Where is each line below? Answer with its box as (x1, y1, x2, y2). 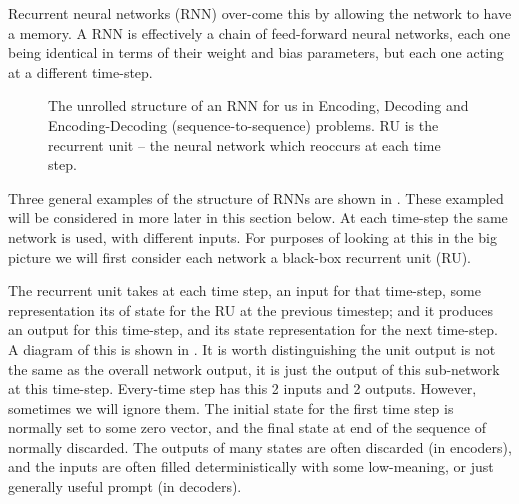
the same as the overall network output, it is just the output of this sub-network (8, 358, 500, 379)
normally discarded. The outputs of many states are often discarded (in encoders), (8, 436, 512, 457)
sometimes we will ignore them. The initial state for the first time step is (8, 397, 454, 418)
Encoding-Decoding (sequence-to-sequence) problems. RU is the (48, 114, 439, 135)
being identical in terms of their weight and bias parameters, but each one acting (8, 42, 504, 63)
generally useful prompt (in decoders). (8, 476, 242, 497)
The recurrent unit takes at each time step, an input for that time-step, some (8, 280, 481, 301)
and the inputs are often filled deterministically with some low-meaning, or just (8, 456, 494, 477)
